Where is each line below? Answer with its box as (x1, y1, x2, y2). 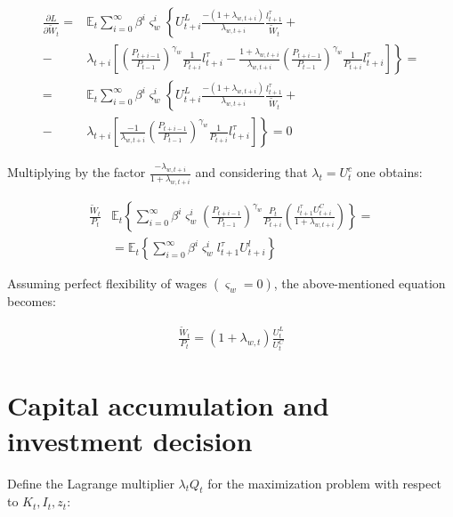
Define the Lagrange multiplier (7, 473, 174, 492)
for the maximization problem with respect (207, 473, 441, 492)
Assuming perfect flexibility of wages (7, 274, 207, 293)
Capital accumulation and (7, 387, 329, 424)
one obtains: (356, 163, 423, 182)
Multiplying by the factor (7, 163, 146, 182)
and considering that (195, 163, 308, 182)
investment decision (7, 422, 253, 458)
